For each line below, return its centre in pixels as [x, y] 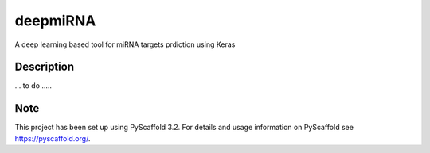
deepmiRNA [55, 21]
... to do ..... [33, 86]
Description [45, 67]
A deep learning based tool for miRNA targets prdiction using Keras [125, 44]
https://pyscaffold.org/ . [53, 138]
